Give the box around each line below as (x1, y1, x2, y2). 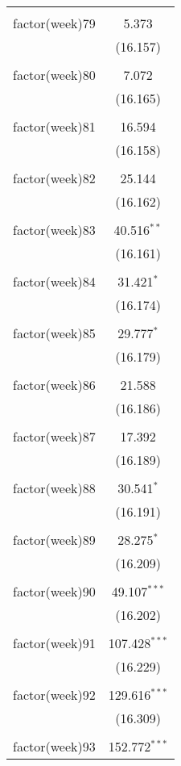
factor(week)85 (13, 324, 96, 342)
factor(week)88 (13, 479, 96, 497)
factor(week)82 (13, 169, 96, 187)
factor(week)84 (13, 272, 96, 291)
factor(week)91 (13, 634, 96, 652)
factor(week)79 (13, 14, 96, 32)
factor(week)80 (13, 65, 96, 84)
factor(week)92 (13, 685, 96, 704)
